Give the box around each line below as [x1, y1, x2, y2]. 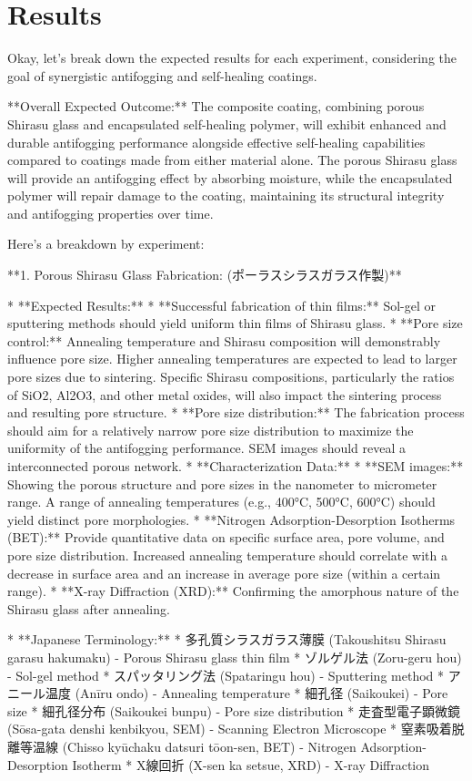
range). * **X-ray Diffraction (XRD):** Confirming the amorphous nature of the [7, 581, 459, 601]
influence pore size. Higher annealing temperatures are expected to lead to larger [7, 349, 457, 368]
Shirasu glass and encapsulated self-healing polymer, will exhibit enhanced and [7, 114, 447, 133]
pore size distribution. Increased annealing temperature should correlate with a [7, 545, 447, 564]
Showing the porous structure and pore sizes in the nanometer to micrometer [7, 474, 437, 493]
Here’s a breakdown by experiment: [7, 234, 205, 253]
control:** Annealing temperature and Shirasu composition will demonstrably [7, 331, 441, 350]
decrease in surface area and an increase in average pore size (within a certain [7, 563, 441, 582]
